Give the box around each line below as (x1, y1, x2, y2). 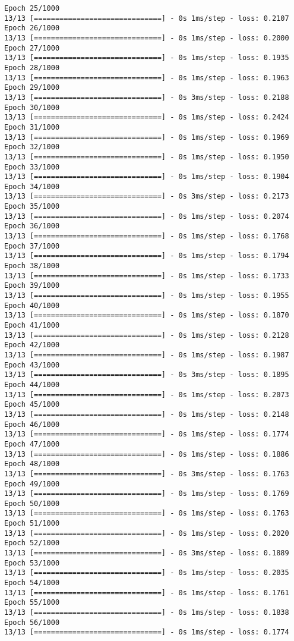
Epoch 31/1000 (4, 122, 60, 131)
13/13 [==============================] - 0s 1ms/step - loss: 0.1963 (4, 73, 289, 82)
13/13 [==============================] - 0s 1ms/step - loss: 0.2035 (4, 568, 289, 577)
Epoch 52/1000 (4, 539, 60, 548)
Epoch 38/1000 (4, 262, 60, 271)
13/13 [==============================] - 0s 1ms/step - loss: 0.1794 (4, 252, 289, 260)
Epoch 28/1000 (4, 63, 60, 72)
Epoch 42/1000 (4, 341, 60, 350)
